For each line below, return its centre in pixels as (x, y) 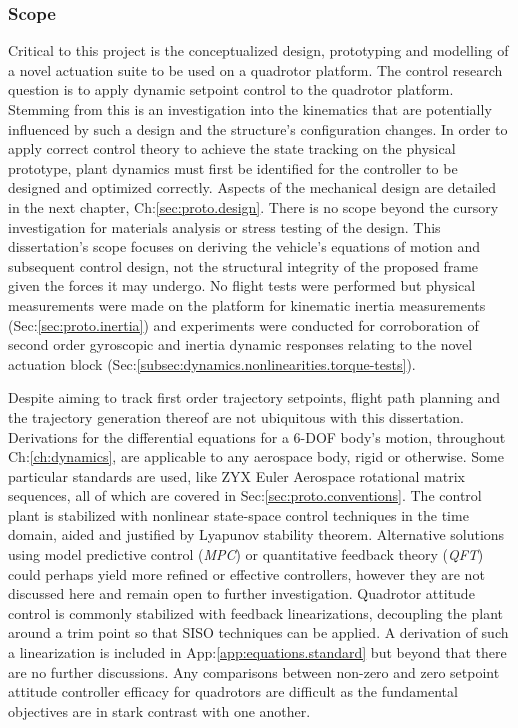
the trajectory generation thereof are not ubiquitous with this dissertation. (236, 416)
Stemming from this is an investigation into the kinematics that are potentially (250, 109)
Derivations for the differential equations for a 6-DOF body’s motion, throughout (257, 436)
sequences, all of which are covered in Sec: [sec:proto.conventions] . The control (245, 495)
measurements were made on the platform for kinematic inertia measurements (247, 304)
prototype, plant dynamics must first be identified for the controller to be (233, 167)
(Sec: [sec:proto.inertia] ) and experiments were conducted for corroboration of (243, 324)
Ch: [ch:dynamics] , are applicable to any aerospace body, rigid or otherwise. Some (256, 456)
